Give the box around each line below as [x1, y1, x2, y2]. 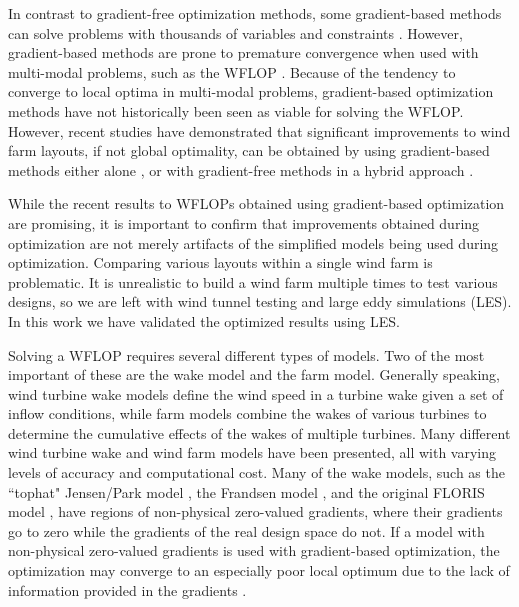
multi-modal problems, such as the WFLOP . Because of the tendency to [8, 61, 456, 82]
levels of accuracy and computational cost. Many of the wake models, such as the [8, 462, 505, 483]
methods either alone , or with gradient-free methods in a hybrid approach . [8, 159, 474, 180]
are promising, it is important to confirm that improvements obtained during [8, 212, 480, 233]
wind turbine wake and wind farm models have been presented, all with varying [8, 442, 496, 463]
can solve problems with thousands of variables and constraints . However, [8, 22, 463, 43]
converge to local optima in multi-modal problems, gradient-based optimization [8, 81, 494, 102]
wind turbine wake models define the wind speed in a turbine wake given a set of [8, 383, 504, 404]
